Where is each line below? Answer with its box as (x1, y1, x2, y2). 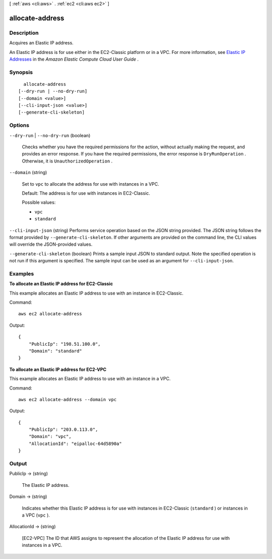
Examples (9, 270, 34, 277)
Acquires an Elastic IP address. (9, 40, 74, 46)
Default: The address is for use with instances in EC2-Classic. (22, 190, 151, 196)
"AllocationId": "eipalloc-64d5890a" (28, 440, 122, 446)
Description (9, 29, 39, 36)
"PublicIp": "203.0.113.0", (28, 427, 98, 432)
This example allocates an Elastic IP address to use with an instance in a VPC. (9, 376, 171, 382)
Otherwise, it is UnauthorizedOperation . (22, 158, 113, 164)
